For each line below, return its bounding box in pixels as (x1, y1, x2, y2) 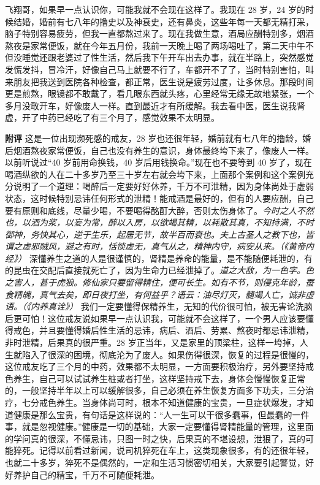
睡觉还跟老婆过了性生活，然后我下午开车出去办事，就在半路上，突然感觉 (21, 51, 314, 64)
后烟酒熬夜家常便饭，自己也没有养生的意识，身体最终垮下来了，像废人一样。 (5, 143, 314, 156)
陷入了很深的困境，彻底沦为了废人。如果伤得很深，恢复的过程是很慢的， (21, 348, 314, 361)
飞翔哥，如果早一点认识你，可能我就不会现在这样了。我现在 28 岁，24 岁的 (5, 3, 305, 15)
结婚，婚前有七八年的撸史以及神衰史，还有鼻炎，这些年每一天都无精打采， (13, 15, 314, 28)
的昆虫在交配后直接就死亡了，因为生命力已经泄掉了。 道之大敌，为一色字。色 (5, 264, 314, 277)
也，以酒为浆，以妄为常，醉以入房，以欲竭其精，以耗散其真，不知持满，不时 (5, 216, 314, 229)
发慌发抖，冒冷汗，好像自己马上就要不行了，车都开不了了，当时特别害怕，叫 (5, 63, 314, 75)
